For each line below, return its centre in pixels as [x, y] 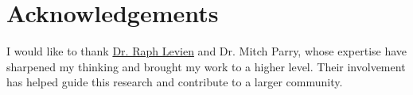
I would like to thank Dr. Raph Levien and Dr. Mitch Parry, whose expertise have [207, 51]
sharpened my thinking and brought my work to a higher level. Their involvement [206, 66]
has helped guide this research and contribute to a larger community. [175, 82]
